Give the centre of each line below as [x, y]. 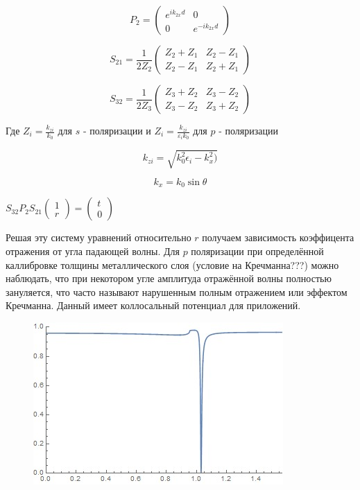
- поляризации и [117, 130]
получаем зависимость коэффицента [278, 237]
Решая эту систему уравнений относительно [98, 237]
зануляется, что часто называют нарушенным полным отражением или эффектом [177, 291]
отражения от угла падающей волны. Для [93, 251]
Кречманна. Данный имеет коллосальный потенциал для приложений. [153, 305]
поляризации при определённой [257, 251]
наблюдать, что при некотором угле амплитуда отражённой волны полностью [169, 278]
